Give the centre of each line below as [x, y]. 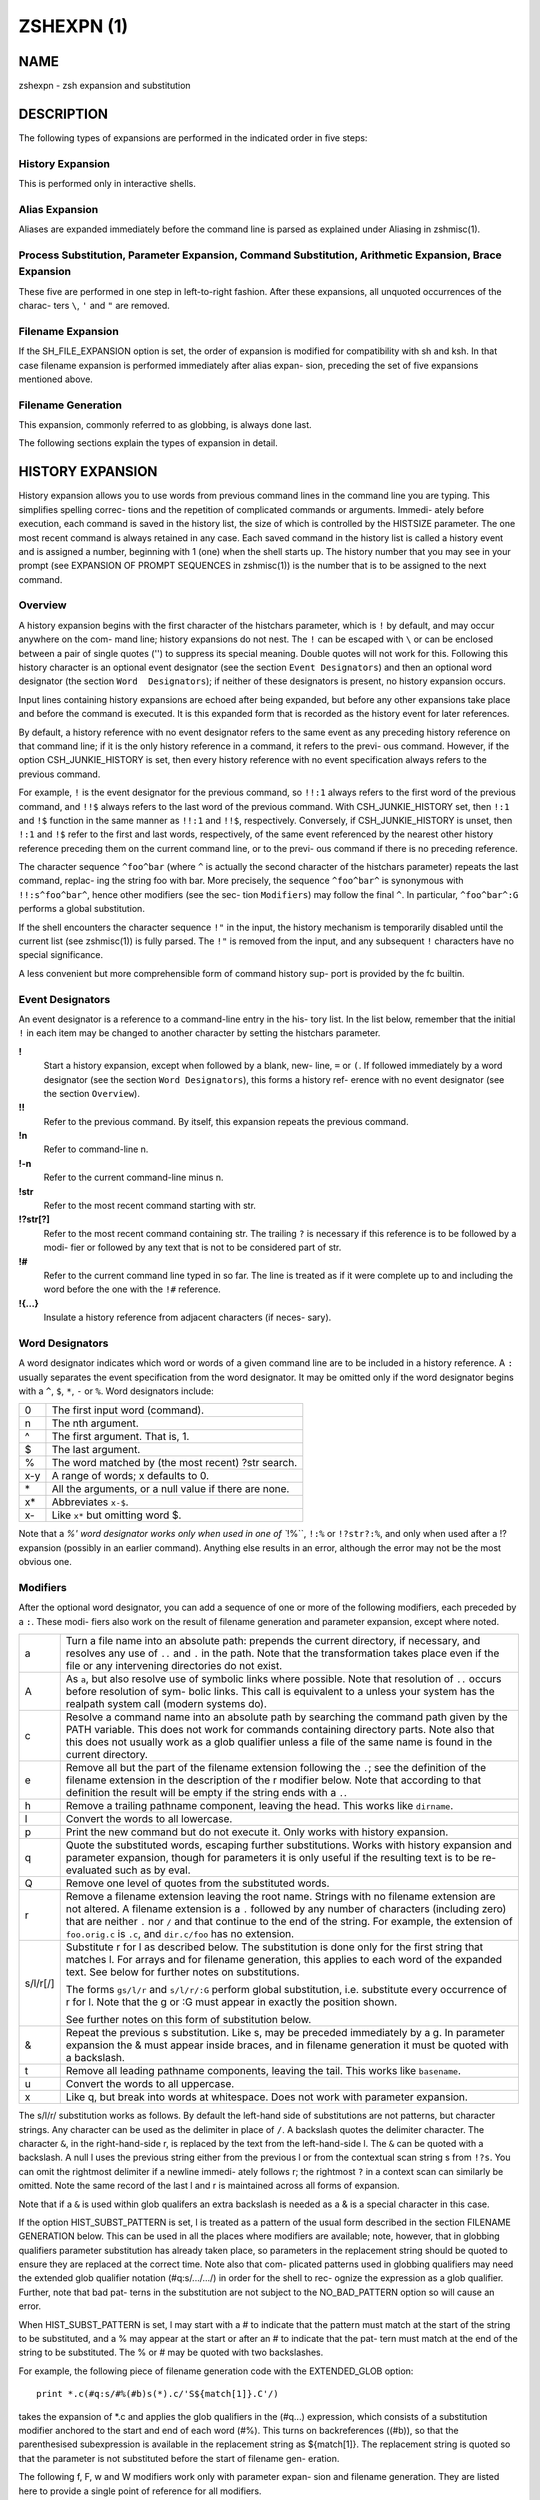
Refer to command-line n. [96, 1149]
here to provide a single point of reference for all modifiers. [140, 2491]
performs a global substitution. [81, 909]
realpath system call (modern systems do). [166, 1704]
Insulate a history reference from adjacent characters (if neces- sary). [187, 1317]
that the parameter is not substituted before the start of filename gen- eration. [179, 2458]
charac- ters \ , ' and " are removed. [94, 305]
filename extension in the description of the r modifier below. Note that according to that [273, 1780]
